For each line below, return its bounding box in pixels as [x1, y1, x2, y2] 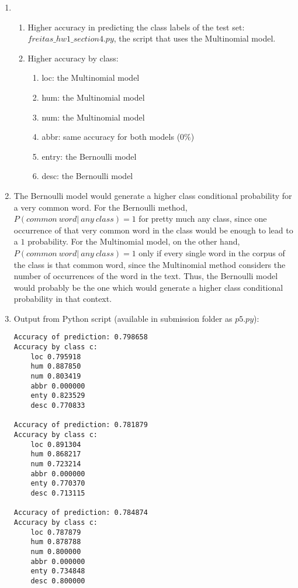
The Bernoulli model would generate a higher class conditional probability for [13, 189, 292, 201]
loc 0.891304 [30, 440, 81, 449]
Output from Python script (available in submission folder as [13, 312, 233, 324]
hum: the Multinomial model [41, 91, 145, 103]
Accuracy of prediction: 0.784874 [13, 508, 148, 517]
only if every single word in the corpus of [138, 246, 285, 259]
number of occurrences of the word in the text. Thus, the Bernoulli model [13, 270, 278, 282]
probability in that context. [13, 293, 112, 305]
